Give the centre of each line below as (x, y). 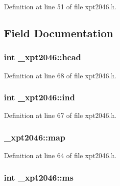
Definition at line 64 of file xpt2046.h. (60, 155)
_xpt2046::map (35, 137)
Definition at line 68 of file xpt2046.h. (60, 75)
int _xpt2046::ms (39, 177)
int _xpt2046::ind (39, 97)
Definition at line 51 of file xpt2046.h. (60, 6)
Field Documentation (59, 33)
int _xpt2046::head (43, 57)
